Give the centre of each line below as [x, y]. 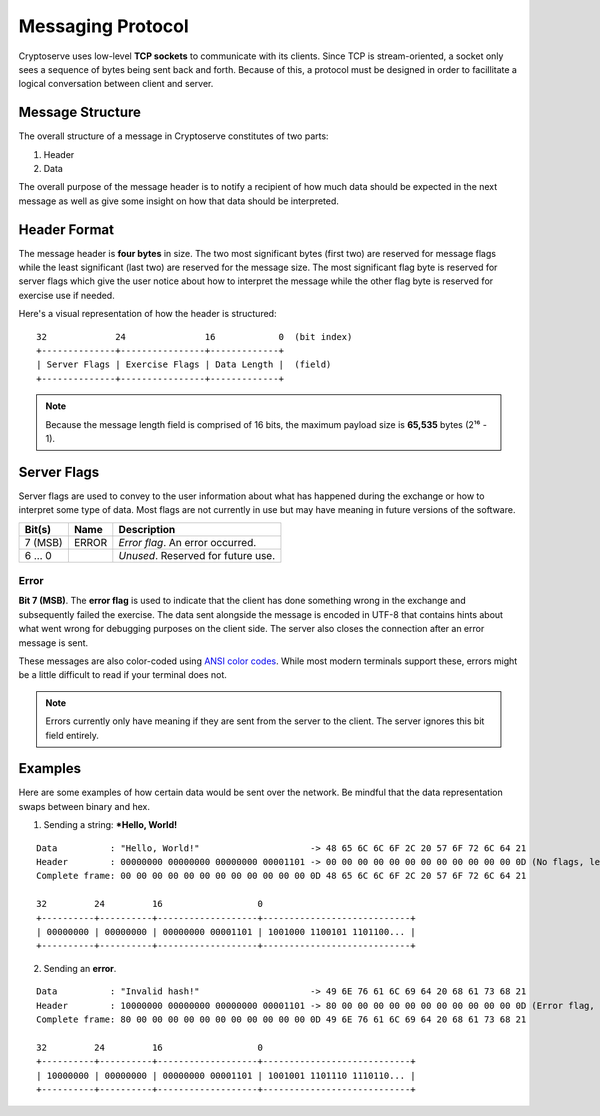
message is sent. [53, 642]
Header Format [66, 229]
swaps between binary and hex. [84, 806]
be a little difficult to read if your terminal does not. [122, 675]
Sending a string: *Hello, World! [110, 825]
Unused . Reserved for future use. [197, 555]
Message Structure [80, 112]
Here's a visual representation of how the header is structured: [147, 314]
